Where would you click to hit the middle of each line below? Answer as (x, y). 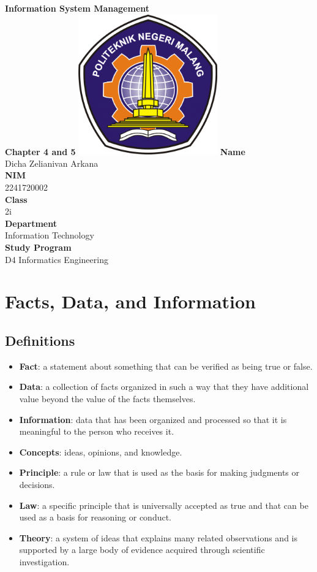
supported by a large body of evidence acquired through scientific (142, 550)
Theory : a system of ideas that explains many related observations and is (158, 537)
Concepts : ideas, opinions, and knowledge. (101, 452)
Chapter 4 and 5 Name (125, 151)
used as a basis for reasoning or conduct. (95, 517)
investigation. (44, 561)
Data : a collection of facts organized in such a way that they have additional (164, 387)
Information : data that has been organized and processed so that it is (153, 419)
